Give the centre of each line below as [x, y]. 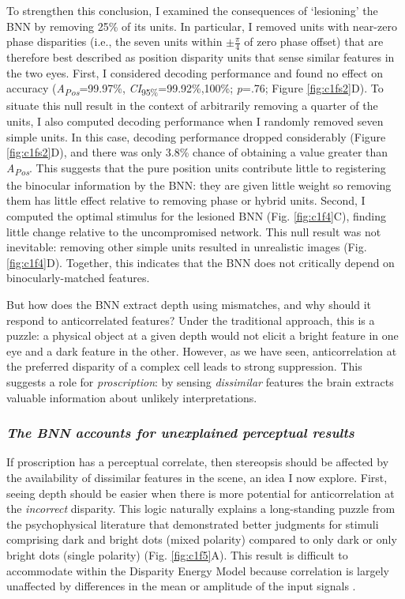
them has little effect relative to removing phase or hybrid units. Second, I [186, 200]
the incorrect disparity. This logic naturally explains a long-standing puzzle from [201, 509]
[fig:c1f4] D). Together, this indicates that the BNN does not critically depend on [201, 262]
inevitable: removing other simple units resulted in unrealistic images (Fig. [187, 247]
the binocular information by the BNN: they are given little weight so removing [199, 185]
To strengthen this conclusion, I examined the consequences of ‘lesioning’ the [192, 10]
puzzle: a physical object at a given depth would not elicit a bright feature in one [202, 335]
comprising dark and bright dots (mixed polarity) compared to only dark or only [202, 539]
